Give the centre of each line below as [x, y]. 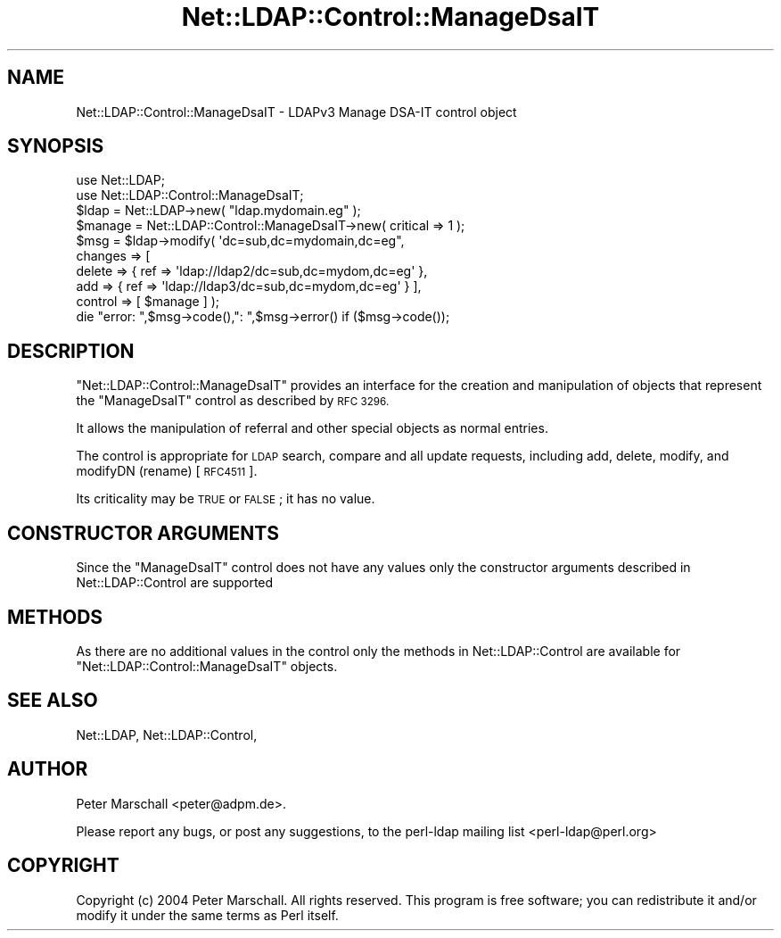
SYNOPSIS [56, 146]
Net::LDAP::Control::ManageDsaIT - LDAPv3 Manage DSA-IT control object [296, 112]
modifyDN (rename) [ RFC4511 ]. [167, 471]
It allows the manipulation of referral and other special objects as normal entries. [312, 428]
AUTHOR [48, 769]
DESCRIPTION [71, 351]
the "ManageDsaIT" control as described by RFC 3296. [233, 401]
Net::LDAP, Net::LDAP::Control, [167, 735]
